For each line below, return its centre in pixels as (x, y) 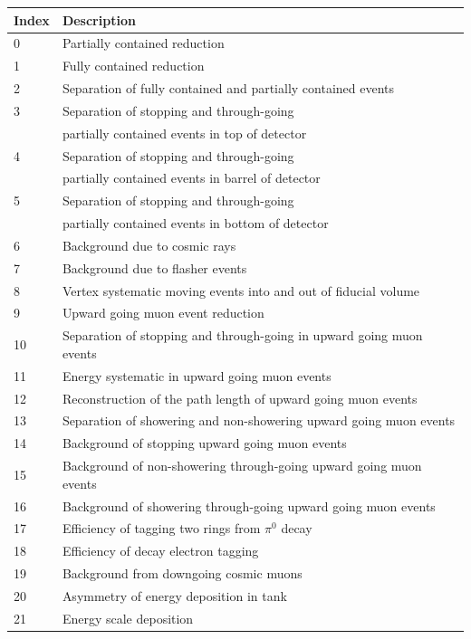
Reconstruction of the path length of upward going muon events (240, 398)
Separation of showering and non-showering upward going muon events (259, 420)
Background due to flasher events (154, 267)
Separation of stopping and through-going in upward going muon (242, 335)
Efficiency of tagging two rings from (161, 528)
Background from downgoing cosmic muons (182, 573)
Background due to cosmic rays (149, 245)
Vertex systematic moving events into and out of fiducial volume (241, 290)
